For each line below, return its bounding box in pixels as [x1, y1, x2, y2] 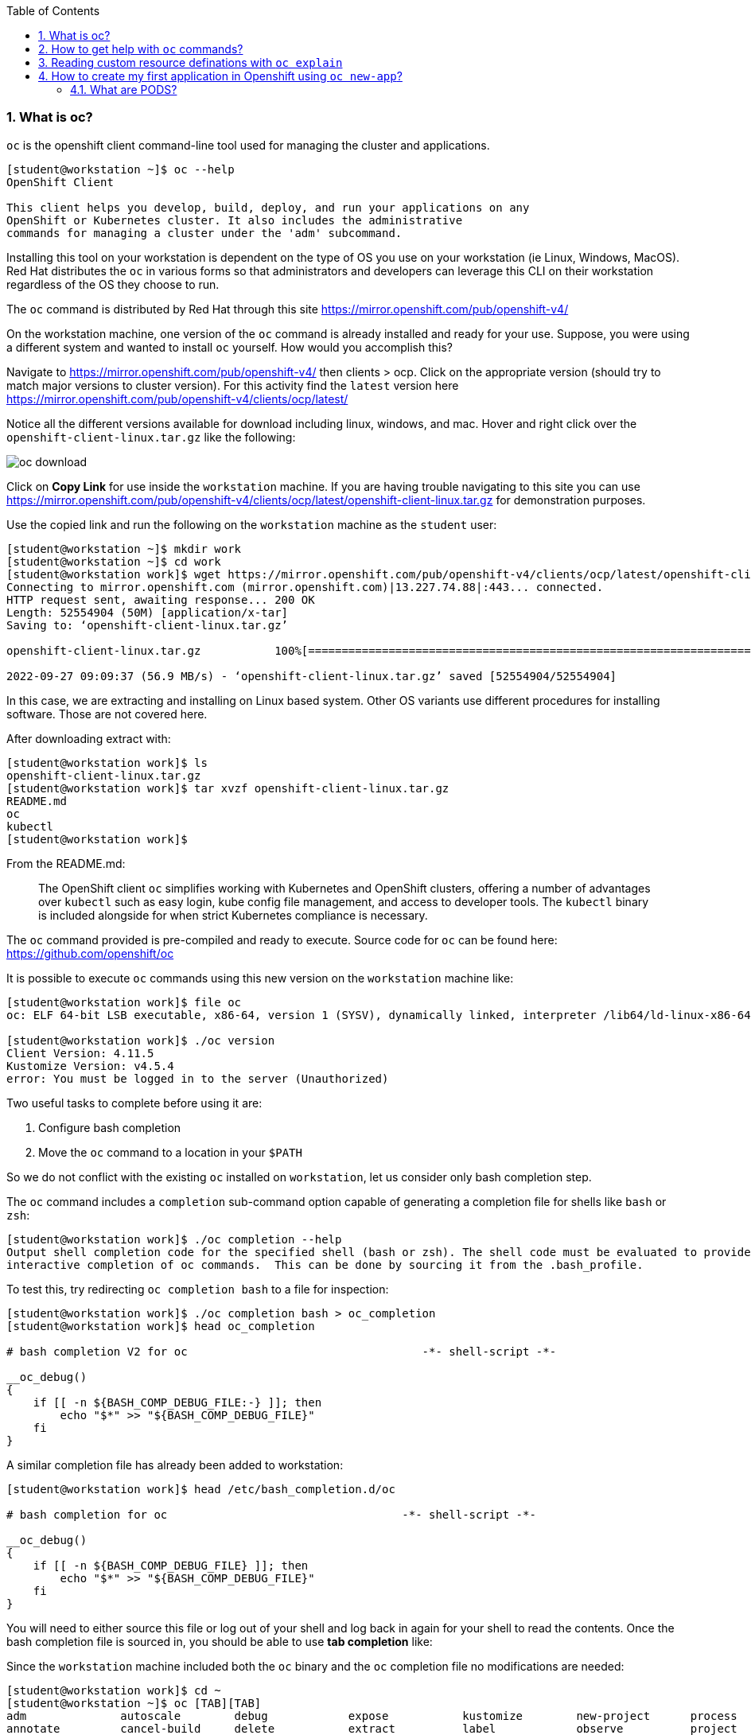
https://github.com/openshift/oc [6, 946, 174, 960]
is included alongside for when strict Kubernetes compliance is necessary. [38, 908, 428, 922]
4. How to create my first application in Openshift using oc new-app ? [38, 69, 403, 83]
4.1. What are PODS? [70, 83, 177, 96]
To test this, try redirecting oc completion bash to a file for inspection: [6, 1282, 389, 1296]
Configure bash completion [38, 1120, 181, 1134]
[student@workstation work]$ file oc [6, 995, 242, 1009]
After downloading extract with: [6, 731, 171, 745]
